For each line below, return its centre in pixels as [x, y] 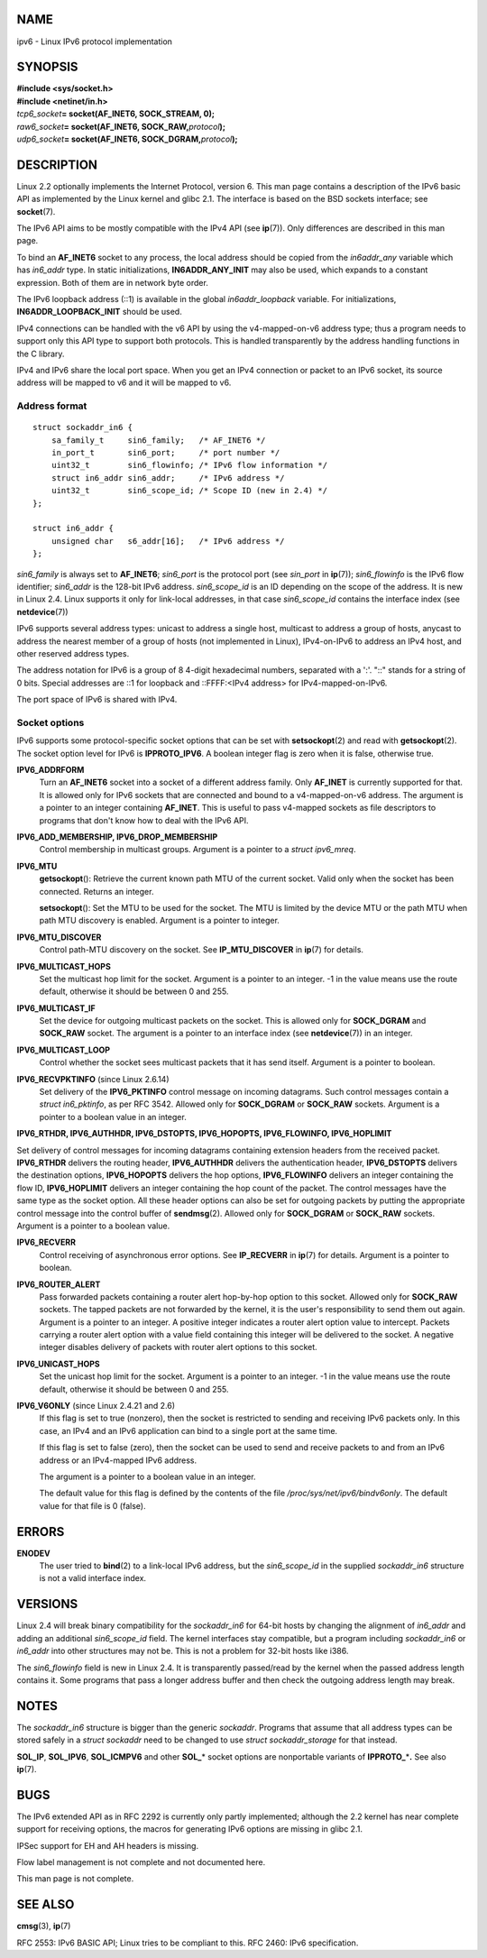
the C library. [41, 354]
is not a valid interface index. [93, 1578]
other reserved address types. [73, 653]
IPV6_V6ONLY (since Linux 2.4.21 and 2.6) [96, 1406]
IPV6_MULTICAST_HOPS [64, 966]
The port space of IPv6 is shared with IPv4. [97, 700]
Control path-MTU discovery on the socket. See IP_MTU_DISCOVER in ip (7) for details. [202, 950]
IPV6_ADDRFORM [51, 770]
